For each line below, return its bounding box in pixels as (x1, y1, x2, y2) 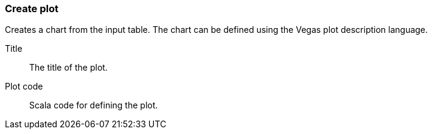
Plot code (5, 81, 43, 92)
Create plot (5, 2, 58, 15)
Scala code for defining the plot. (29, 100, 158, 111)
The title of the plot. (29, 62, 108, 73)
